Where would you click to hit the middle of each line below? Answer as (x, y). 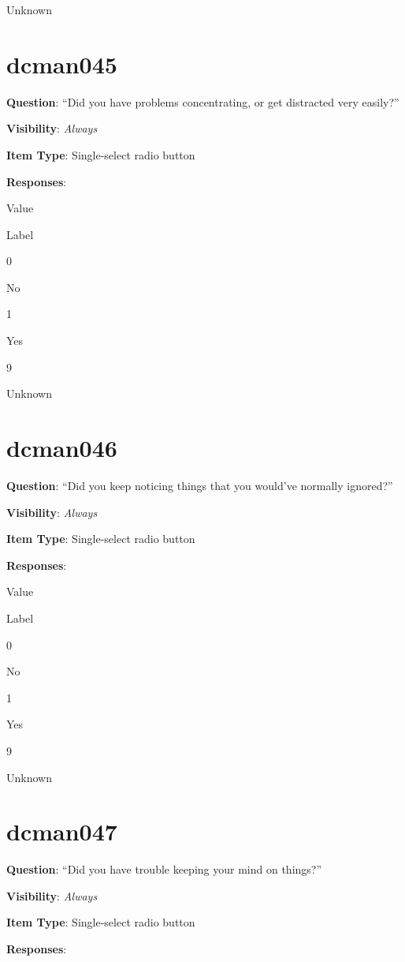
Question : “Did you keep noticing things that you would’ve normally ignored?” (200, 485)
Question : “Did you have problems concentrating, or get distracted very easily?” (203, 101)
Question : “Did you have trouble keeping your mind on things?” (164, 869)
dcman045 (62, 64)
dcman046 (62, 448)
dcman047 (62, 831)
